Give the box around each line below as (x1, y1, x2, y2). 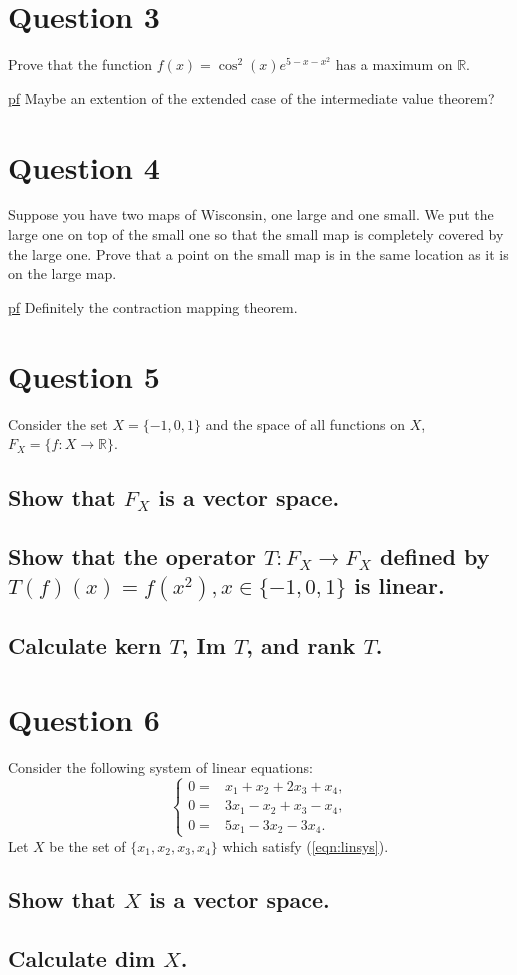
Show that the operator (8, 540, 256, 571)
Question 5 (8, 355, 160, 396)
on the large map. (8, 263, 117, 284)
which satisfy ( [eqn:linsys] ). (222, 835, 389, 856)
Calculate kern (8, 630, 162, 661)
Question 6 (8, 699, 160, 739)
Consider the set (8, 413, 108, 434)
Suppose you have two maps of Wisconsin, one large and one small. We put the (8, 204, 494, 225)
